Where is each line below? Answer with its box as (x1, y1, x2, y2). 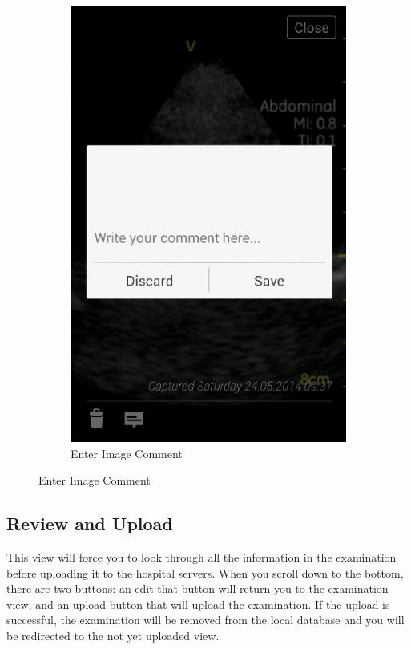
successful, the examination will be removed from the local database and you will (6, 611, 405, 628)
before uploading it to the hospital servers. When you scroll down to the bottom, (6, 564, 404, 581)
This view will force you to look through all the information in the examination (6, 549, 397, 566)
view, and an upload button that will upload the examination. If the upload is (6, 595, 390, 612)
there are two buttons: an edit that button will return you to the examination (6, 580, 389, 597)
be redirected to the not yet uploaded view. (6, 627, 220, 644)
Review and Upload (6, 511, 173, 536)
